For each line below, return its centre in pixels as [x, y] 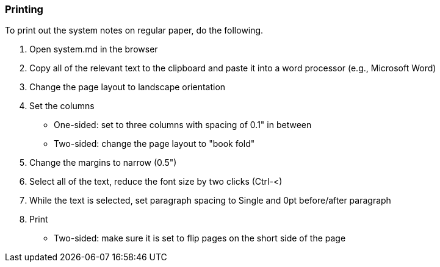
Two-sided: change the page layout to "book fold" [154, 144]
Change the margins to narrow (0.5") [103, 163]
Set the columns [62, 106]
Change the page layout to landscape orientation [128, 87]
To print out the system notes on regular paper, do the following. [134, 30]
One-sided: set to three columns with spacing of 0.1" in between [183, 125]
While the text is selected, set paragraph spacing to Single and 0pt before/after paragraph [210, 201]
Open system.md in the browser [94, 49]
